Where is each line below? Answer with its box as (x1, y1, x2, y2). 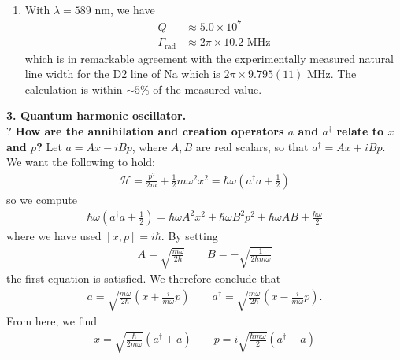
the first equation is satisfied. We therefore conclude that (6, 270, 281, 287)
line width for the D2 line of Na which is (24, 65, 220, 82)
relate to (336, 122, 384, 139)
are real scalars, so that (195, 138, 309, 154)
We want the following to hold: (6, 154, 156, 170)
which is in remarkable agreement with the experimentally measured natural (24, 50, 394, 66)
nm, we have (94, 2, 155, 17)
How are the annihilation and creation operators (15, 122, 284, 139)
